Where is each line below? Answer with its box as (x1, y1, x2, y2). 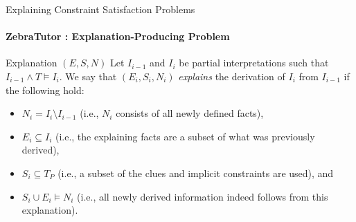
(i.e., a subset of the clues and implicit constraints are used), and (57, 165, 334, 180)
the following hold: (6, 82, 84, 97)
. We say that (59, 68, 117, 83)
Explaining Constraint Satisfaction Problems (6, 2, 195, 16)
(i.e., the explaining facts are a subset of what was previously (55, 129, 315, 143)
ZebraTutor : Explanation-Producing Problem (6, 29, 230, 44)
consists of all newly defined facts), (116, 106, 264, 120)
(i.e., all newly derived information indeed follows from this (77, 189, 328, 203)
